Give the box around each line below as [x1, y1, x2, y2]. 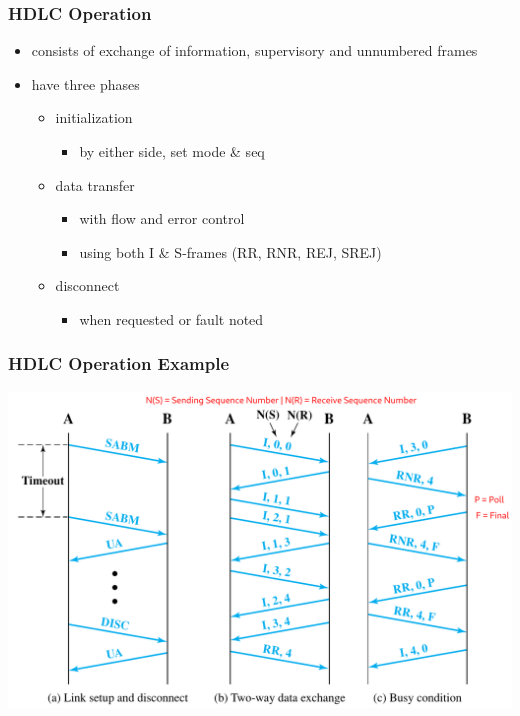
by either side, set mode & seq [79, 141, 265, 161]
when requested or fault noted [79, 308, 264, 329]
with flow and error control [79, 208, 245, 229]
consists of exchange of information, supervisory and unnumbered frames [31, 40, 478, 61]
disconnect [55, 275, 120, 296]
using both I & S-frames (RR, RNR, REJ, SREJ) [79, 241, 382, 262]
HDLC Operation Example [8, 351, 230, 376]
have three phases [31, 73, 140, 94]
